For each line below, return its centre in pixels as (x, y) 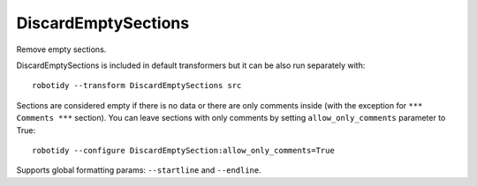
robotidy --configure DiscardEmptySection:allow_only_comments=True (183, 150)
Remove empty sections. (61, 49)
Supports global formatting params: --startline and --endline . (139, 170)
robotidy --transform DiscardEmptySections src (137, 86)
